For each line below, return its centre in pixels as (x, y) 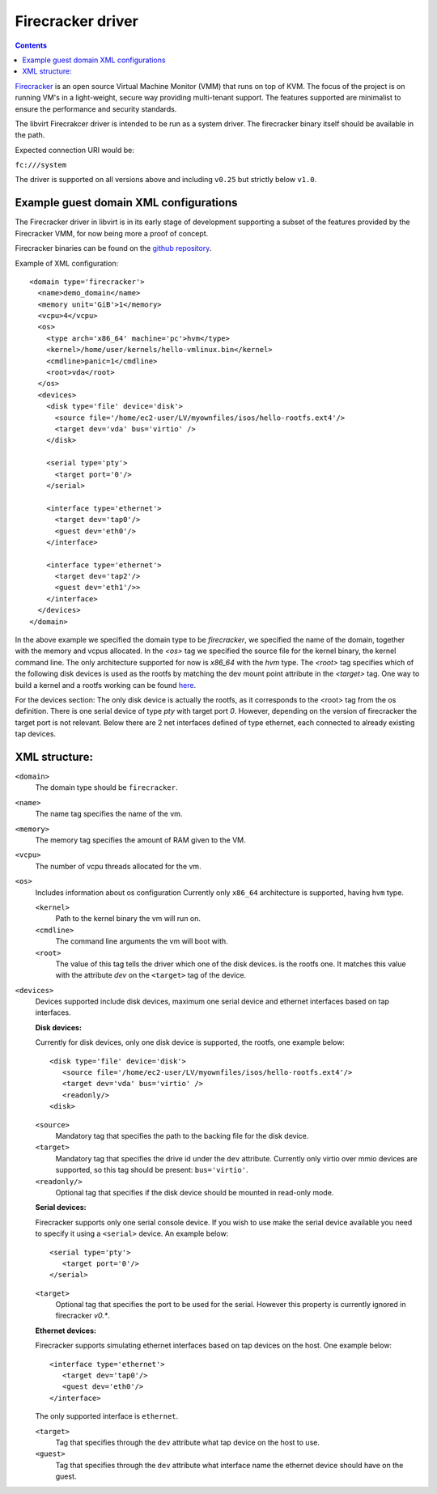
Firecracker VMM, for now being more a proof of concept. (112, 233)
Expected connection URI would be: (75, 150)
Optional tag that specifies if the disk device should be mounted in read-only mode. (195, 1192)
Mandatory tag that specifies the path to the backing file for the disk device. (182, 1136)
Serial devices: (61, 1208)
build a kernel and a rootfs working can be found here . (106, 685)
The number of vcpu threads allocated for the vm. (118, 866)
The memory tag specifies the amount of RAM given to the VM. (140, 840)
